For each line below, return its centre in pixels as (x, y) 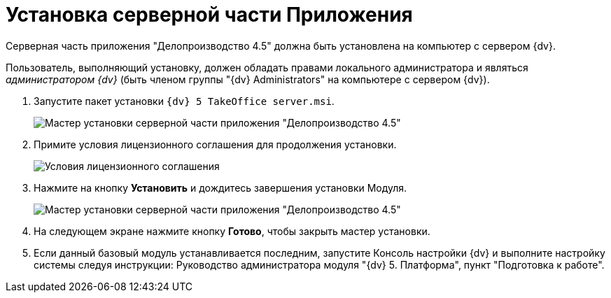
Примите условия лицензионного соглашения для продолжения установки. (215, 144)
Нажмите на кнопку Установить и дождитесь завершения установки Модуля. (220, 187)
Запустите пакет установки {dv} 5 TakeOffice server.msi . (184, 101)
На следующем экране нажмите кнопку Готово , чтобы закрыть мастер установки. (232, 231)
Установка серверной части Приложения (209, 15)
